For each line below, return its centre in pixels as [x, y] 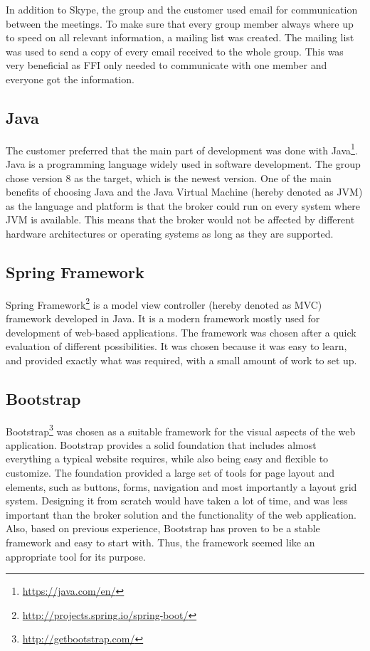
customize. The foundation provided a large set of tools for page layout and [170, 473]
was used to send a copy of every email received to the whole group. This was [175, 51]
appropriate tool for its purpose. [76, 556]
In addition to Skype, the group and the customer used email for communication [182, 9]
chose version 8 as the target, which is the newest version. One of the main [169, 178]
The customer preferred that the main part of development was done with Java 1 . [182, 149]
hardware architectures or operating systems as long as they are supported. [170, 233]
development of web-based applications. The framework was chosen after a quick [181, 332]
